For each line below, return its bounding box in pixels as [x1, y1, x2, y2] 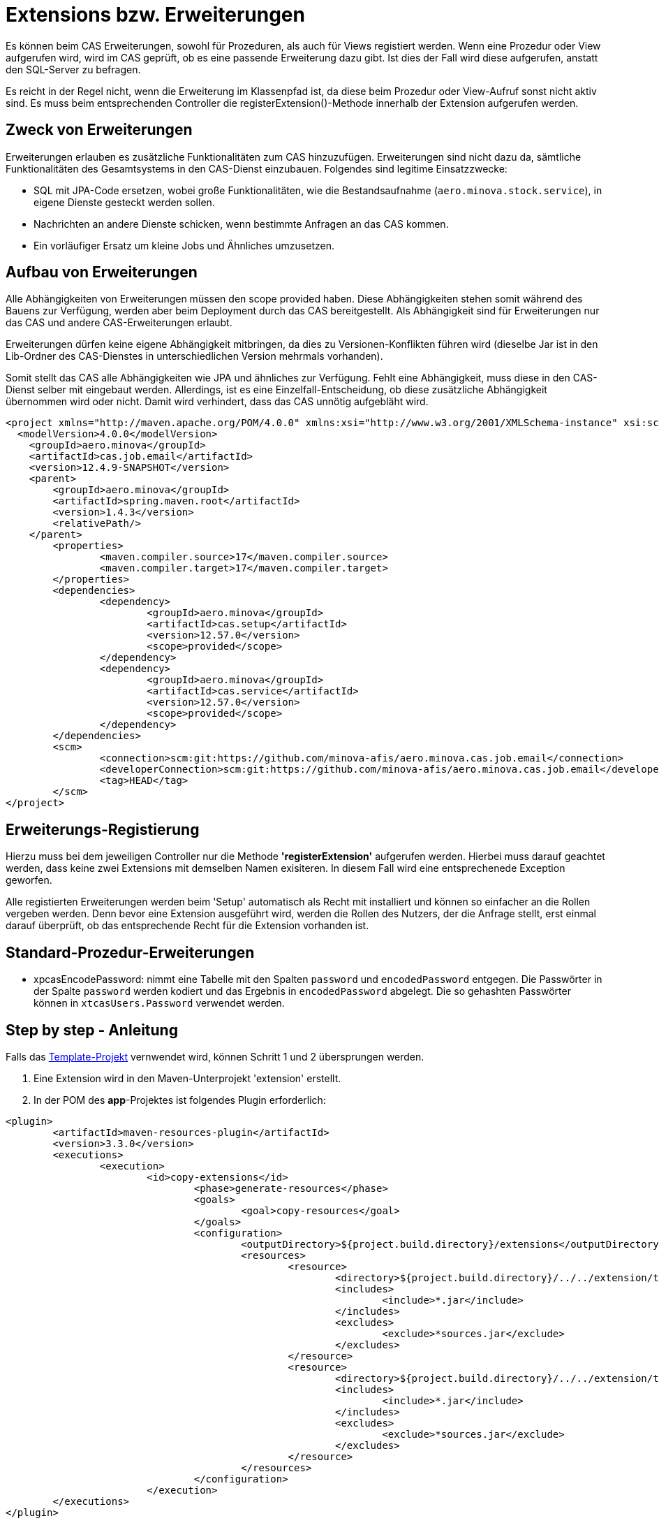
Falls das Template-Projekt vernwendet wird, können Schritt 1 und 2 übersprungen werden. [6, 1050, 424, 1063]
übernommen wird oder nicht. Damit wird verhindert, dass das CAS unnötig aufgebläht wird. [6, 395, 429, 408]
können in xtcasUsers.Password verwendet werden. [34, 997, 285, 1010]
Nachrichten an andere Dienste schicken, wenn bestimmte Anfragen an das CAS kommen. [34, 217, 449, 230]
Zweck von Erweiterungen [6, 121, 193, 139]
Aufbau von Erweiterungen [6, 263, 198, 282]
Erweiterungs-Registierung [6, 820, 200, 838]
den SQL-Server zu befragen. [6, 63, 141, 75]
